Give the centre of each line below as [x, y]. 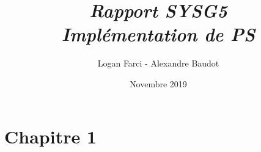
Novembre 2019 [158, 83]
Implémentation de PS [158, 34]
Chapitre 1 [51, 136]
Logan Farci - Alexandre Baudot [158, 63]
